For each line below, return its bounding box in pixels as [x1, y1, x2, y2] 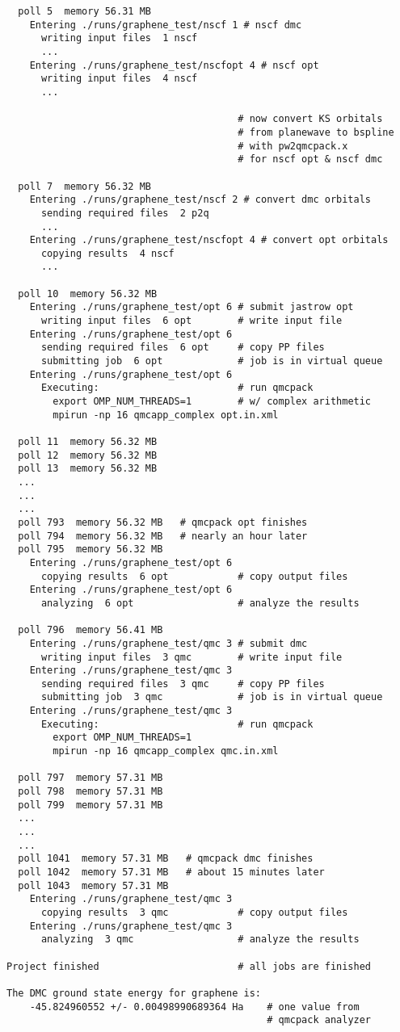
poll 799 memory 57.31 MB [18, 799, 163, 811]
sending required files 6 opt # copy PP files [40, 342, 325, 354]
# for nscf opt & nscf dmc [238, 153, 383, 166]
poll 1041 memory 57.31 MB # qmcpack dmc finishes [18, 853, 314, 865]
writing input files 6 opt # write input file [40, 315, 343, 327]
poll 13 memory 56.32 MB [18, 463, 158, 475]
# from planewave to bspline [238, 126, 394, 138]
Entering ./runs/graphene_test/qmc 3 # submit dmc [29, 637, 308, 649]
